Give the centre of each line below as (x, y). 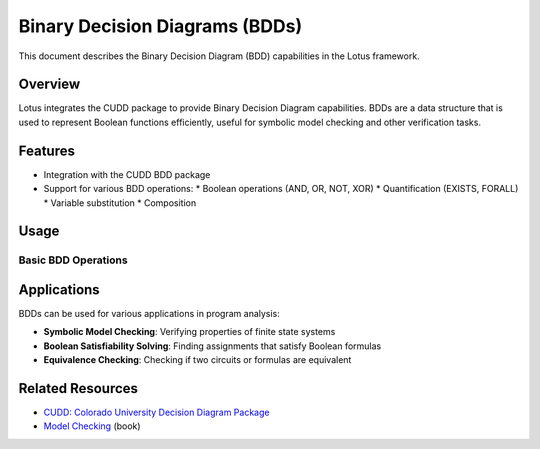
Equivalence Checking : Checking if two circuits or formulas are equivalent (197, 360)
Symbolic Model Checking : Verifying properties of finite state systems (189, 332)
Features (46, 150)
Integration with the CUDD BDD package (127, 174)
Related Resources (78, 388)
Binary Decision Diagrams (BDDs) (160, 26)
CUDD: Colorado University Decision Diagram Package (156, 412)
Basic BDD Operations (73, 260)
